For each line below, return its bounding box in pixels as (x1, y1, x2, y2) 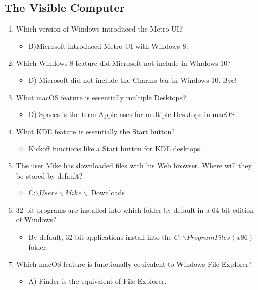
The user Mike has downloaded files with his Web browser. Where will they (16, 160, 252, 170)
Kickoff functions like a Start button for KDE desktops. (28, 143, 202, 154)
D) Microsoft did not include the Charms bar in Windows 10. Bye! (28, 74, 237, 85)
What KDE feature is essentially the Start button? (16, 126, 175, 136)
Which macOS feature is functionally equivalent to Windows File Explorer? (16, 258, 252, 269)
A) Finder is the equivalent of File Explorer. (28, 275, 167, 286)
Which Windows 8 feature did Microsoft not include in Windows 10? (16, 57, 231, 68)
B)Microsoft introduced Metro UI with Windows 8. (28, 40, 188, 51)
